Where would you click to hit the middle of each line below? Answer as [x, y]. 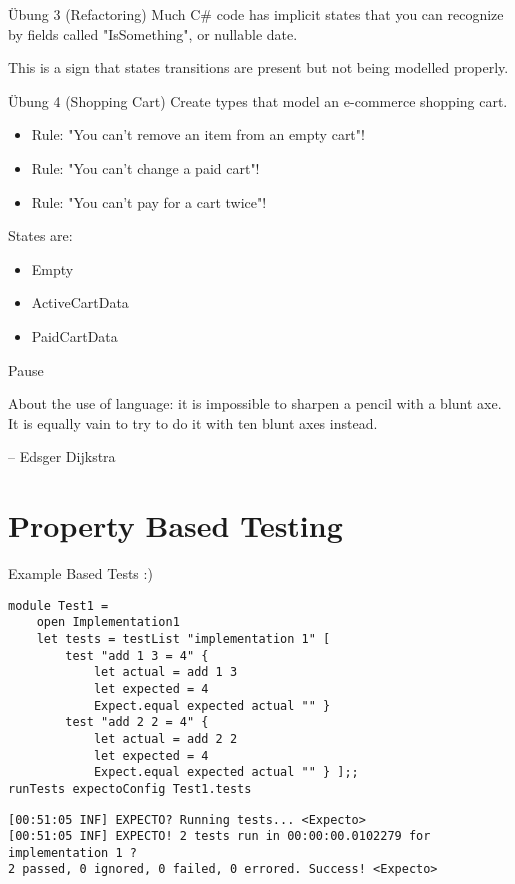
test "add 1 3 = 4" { [137, 655]
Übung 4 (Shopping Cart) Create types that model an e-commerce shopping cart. [258, 100]
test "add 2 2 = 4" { [137, 722]
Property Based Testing [175, 525]
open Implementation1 [108, 622]
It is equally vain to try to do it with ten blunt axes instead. [193, 422]
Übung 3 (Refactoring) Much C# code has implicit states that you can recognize [256, 14]
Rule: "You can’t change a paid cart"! [145, 167]
